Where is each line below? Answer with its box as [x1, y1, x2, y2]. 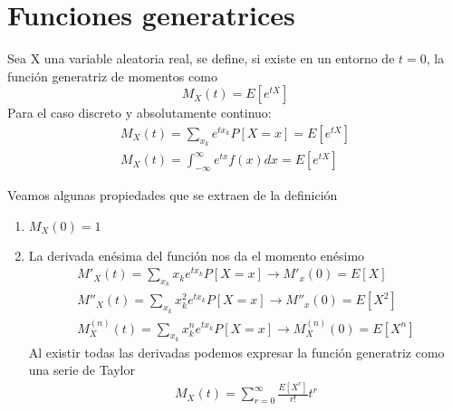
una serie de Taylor [28, 360, 136, 379]
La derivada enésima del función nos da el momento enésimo [28, 245, 365, 264]
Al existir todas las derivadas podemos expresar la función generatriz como [28, 342, 445, 361]
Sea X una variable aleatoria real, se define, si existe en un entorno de [7, 49, 395, 68]
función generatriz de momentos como [7, 66, 217, 85]
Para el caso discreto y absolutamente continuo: [7, 103, 272, 122]
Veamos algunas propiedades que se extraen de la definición [7, 185, 338, 204]
